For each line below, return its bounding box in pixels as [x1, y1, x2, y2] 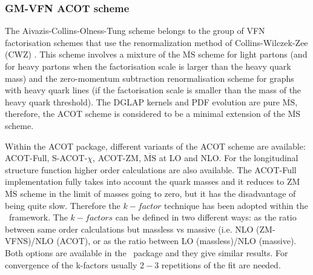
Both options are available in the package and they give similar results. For [5, 246, 288, 259]
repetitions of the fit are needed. [161, 258, 281, 271]
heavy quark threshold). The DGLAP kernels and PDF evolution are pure [5, 95, 280, 108]
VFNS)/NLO [5, 234, 54, 247]
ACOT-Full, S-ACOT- [5, 151, 88, 164]
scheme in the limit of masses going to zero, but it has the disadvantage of [20, 187, 296, 199]
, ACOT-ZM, [93, 151, 141, 164]
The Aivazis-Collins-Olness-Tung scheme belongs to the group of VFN [5, 24, 265, 37]
